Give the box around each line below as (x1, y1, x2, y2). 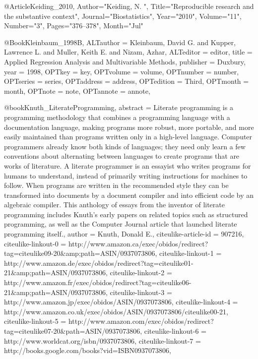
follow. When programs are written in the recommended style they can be (4, 180, 229, 190)
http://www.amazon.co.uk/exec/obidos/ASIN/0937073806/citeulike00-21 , (4, 306, 228, 316)
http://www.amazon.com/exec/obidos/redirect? (68, 316, 214, 326)
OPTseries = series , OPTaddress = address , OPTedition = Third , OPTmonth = (4, 76, 249, 86)
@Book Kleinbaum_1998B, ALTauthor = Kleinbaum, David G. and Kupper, (4, 37, 236, 47)
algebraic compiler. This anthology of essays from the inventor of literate (4, 199, 225, 210)
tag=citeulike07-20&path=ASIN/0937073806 (4, 326, 140, 336)
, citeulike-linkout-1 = (155, 248, 222, 258)
